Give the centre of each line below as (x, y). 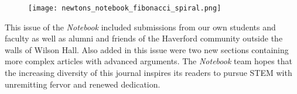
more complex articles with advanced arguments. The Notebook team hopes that (149, 61)
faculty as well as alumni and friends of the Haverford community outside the (144, 38)
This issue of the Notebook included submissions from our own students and (140, 27)
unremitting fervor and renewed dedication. (83, 84)
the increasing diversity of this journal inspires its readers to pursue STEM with (148, 73)
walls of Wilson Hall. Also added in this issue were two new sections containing (147, 49)
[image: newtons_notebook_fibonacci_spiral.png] (125, 8)
